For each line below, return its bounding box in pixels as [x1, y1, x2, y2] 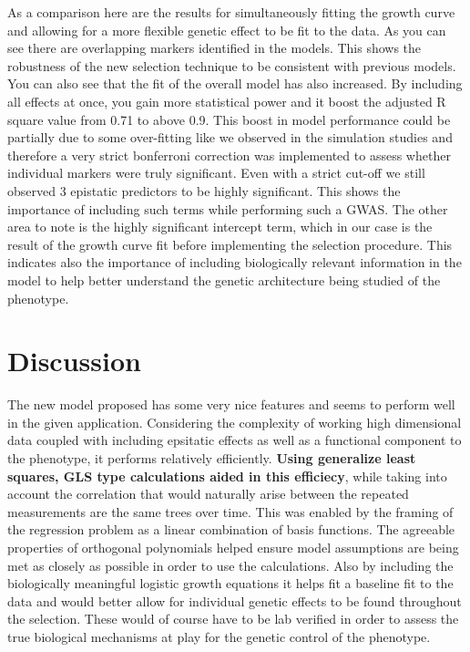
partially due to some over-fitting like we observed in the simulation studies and [7, 128, 453, 147]
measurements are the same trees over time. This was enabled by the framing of [7, 502, 454, 521]
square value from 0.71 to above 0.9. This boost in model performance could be [7, 109, 451, 129]
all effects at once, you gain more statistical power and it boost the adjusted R [7, 91, 446, 110]
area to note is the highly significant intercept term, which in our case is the [7, 217, 433, 236]
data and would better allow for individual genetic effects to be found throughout [7, 591, 462, 610]
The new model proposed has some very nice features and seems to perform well [7, 395, 455, 414]
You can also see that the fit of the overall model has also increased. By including [7, 74, 463, 93]
